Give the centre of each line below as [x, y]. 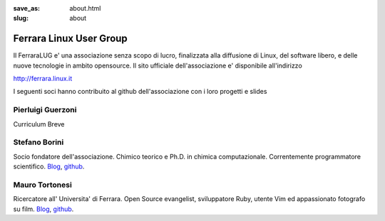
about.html [85, 8]
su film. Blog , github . [43, 209]
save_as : [27, 8]
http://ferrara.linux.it [43, 79]
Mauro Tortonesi [43, 185]
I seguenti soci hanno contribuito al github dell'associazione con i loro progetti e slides [140, 92]
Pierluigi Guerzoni [45, 110]
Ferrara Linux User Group [70, 39]
